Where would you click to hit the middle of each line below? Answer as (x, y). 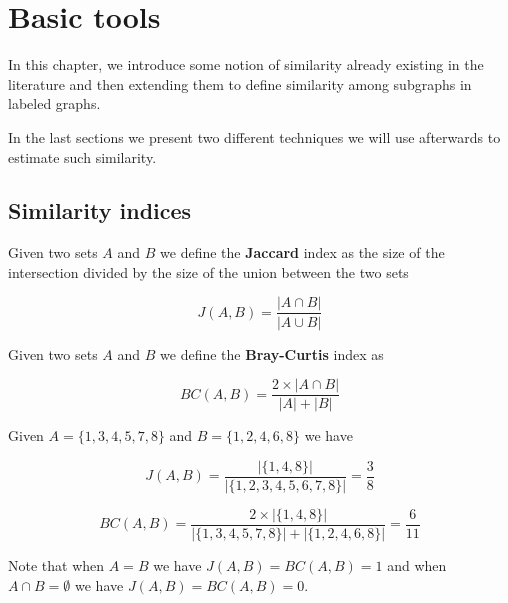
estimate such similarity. (82, 156)
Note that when (56, 564)
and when (417, 564)
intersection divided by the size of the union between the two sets (208, 271)
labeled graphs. (54, 103)
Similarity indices (100, 210)
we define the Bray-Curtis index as (272, 353)
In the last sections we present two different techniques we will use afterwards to (254, 136)
